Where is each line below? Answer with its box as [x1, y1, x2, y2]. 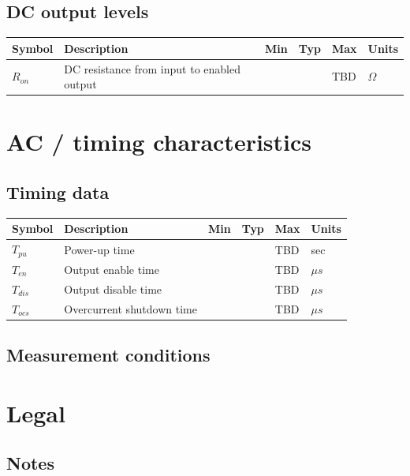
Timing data [6, 180, 110, 204]
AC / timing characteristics [6, 126, 312, 158]
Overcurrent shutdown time [64, 300, 197, 317]
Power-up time [64, 241, 135, 257]
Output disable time [64, 280, 162, 297]
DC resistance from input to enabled [64, 60, 240, 77]
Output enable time [64, 260, 159, 277]
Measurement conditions [6, 343, 211, 367]
